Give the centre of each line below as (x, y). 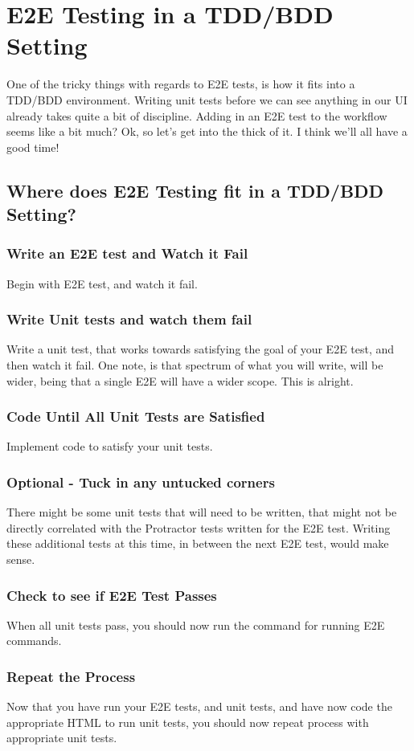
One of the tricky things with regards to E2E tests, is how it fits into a (181, 84)
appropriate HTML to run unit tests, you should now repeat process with (188, 722)
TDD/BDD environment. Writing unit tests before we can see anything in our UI (207, 99)
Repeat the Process (71, 676)
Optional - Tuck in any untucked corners (141, 482)
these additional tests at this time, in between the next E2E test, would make (198, 543)
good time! (33, 147)
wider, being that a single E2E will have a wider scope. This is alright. (180, 380)
